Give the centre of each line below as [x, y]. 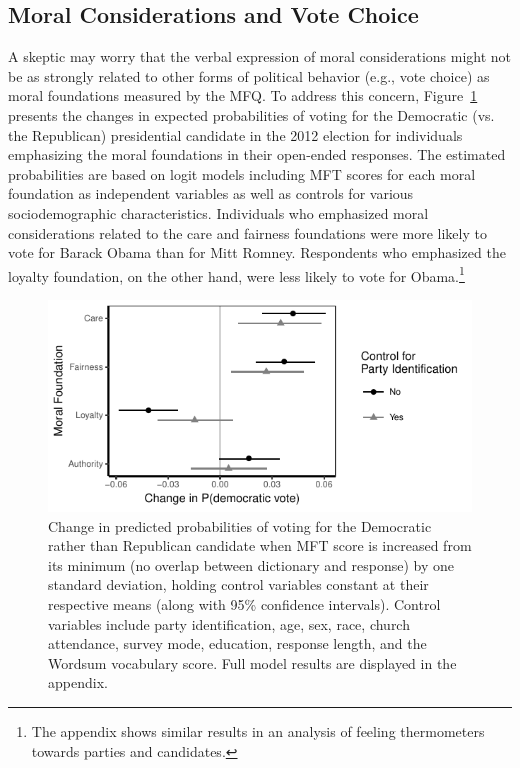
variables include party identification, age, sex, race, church [229, 623]
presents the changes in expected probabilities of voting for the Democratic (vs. [251, 114]
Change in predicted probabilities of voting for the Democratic [240, 525]
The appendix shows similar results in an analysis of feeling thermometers [258, 730]
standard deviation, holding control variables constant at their [238, 584]
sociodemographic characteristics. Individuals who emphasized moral [218, 212]
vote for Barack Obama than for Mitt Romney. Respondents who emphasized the [257, 252]
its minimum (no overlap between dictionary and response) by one [251, 564]
